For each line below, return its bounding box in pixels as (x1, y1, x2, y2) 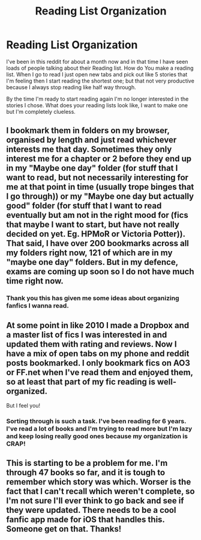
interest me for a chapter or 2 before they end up (6, 154, 192, 164)
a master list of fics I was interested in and (6, 329, 167, 340)
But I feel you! (6, 402, 41, 409)
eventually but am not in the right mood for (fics (6, 210, 189, 220)
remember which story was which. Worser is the (6, 477, 191, 487)
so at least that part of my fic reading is (6, 376, 156, 386)
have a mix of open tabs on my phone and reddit (6, 348, 190, 359)
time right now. (6, 276, 64, 287)
